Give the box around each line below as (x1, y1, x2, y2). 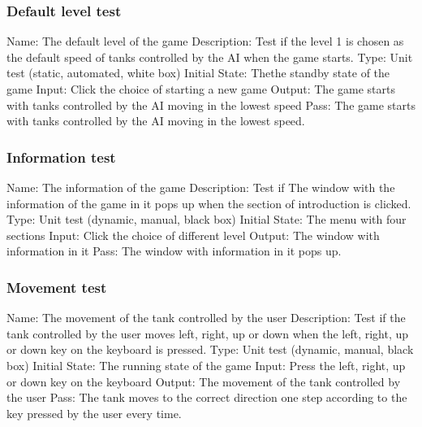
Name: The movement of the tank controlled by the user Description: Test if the (6, 309, 406, 326)
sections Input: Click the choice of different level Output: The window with (6, 226, 380, 243)
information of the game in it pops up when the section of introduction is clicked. (6, 194, 411, 211)
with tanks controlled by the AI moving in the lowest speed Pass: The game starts (6, 96, 416, 113)
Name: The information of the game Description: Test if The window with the (6, 179, 395, 195)
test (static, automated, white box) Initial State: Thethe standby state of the (6, 64, 390, 81)
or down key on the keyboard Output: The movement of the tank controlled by (6, 373, 401, 390)
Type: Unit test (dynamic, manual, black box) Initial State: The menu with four (6, 211, 407, 228)
